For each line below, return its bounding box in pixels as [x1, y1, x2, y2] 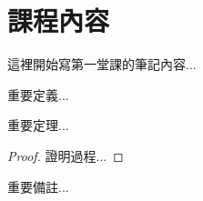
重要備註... [7, 176, 69, 196]
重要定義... [7, 85, 69, 104]
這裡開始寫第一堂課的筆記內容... [7, 55, 197, 74]
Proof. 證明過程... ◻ [7, 146, 124, 165]
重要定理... [7, 116, 69, 135]
